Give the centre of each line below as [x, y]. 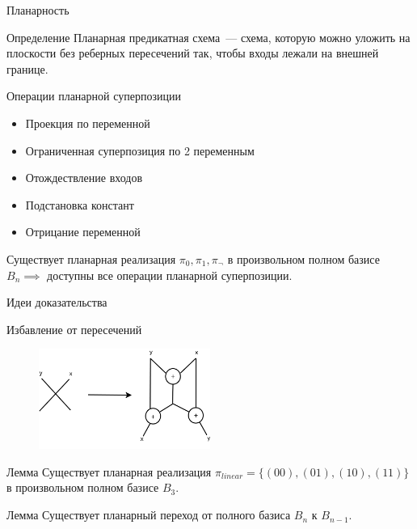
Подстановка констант [80, 204]
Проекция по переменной [88, 123]
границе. [27, 68]
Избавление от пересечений [74, 329]
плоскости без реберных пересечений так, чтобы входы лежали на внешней [193, 53]
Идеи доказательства [57, 302]
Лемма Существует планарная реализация [109, 471]
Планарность [38, 10]
